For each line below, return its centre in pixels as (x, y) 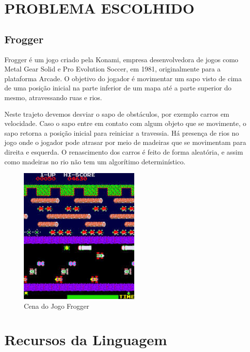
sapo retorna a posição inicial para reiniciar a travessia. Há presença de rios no (122, 132)
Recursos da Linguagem (86, 339)
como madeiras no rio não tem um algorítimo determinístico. (95, 161)
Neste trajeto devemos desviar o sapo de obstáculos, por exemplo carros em (117, 114)
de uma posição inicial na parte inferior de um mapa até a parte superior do (118, 88)
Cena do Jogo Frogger (57, 306)
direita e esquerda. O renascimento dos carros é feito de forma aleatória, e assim (124, 151)
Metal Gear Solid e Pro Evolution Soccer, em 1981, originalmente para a (113, 69)
